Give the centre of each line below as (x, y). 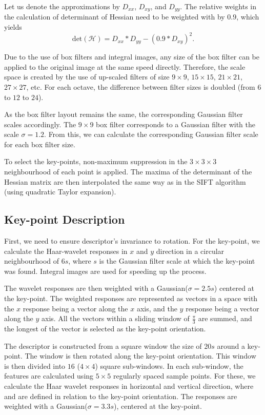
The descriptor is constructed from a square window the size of (103, 345)
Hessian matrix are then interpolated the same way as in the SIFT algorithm (125, 181)
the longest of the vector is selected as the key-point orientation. (105, 329)
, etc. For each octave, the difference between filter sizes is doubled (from (141, 86)
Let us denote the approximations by (62, 6)
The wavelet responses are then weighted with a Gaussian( (96, 288)
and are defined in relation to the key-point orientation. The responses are (121, 396)
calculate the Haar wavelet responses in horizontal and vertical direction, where (129, 386)
